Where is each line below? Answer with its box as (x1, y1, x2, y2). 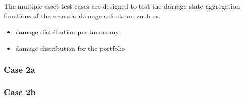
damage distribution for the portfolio (15, 43, 125, 53)
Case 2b (4, 86, 35, 98)
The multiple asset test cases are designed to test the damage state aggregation (4, 1, 240, 11)
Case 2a (4, 64, 35, 76)
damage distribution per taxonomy (15, 27, 119, 37)
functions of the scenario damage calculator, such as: (4, 10, 160, 20)
